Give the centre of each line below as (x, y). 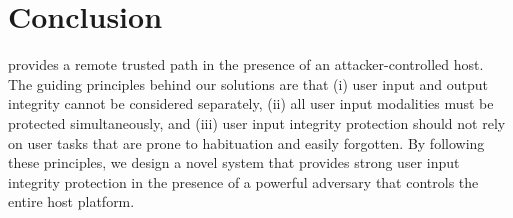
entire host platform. (71, 201)
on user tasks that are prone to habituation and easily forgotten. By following (246, 142)
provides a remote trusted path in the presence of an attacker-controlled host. (246, 64)
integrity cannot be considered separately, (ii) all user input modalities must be (251, 103)
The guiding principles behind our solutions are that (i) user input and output (248, 83)
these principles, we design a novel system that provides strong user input (234, 162)
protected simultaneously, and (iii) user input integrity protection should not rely (257, 122)
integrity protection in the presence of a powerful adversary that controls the (243, 181)
